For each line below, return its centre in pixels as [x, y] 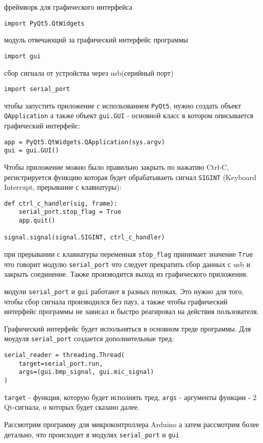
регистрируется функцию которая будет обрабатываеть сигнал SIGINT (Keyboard [130, 177]
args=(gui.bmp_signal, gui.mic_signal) [86, 372]
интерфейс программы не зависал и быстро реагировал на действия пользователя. [131, 311]
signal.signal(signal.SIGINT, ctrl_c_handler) [85, 238]
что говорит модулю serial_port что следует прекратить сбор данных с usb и [127, 264]
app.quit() [37, 221]
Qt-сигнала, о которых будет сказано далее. [72, 407]
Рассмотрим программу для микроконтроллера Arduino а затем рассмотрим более [132, 424]
